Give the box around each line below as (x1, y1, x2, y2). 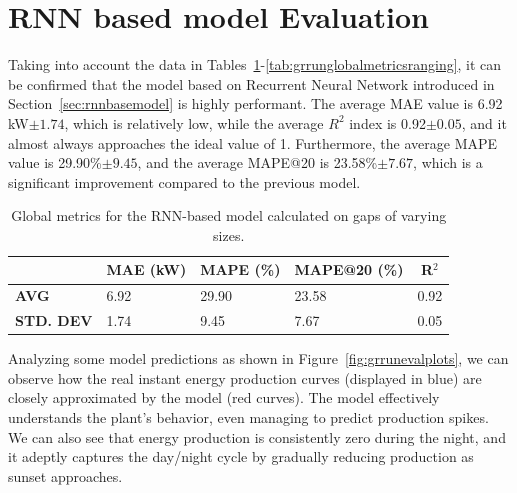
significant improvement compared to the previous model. (8, 171, 361, 192)
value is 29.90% (8, 152, 102, 173)
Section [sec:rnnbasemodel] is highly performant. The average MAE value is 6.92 (8, 93, 503, 114)
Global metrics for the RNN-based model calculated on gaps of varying (11, 205, 447, 226)
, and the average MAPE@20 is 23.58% (137, 152, 378, 173)
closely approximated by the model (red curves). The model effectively (8, 387, 440, 408)
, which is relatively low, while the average (64, 112, 324, 133)
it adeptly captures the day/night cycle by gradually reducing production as (8, 446, 474, 467)
